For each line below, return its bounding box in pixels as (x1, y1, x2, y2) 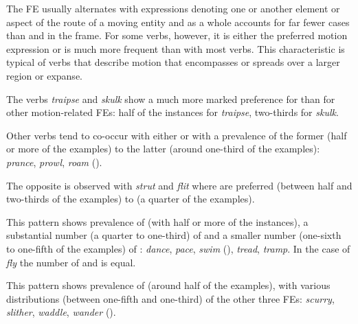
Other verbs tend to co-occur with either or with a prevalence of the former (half (6, 128, 347, 142)
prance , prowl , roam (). (6, 154, 102, 169)
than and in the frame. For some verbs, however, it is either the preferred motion (6, 28, 348, 43)
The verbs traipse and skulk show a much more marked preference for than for (6, 91, 335, 106)
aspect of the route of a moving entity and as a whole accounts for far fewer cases (6, 14, 350, 29)
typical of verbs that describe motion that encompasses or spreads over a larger (6, 55, 340, 69)
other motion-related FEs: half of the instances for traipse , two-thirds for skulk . (6, 105, 339, 119)
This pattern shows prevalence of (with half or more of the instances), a (6, 214, 309, 229)
